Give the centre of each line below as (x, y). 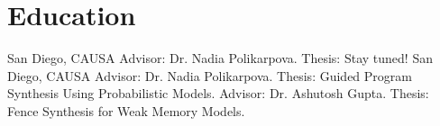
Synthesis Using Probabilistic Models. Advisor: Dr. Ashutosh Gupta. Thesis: (218, 93)
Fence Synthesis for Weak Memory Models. (126, 110)
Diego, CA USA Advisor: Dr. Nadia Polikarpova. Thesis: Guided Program (210, 75)
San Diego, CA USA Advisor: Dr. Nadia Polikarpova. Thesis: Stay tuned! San (220, 58)
